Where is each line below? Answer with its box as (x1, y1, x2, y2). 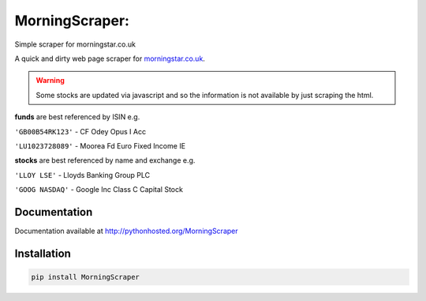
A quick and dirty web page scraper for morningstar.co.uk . (14, 54, 205, 63)
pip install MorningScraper (31, 273, 140, 281)
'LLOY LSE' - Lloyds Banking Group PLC (14, 170, 151, 179)
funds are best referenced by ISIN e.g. (14, 112, 140, 122)
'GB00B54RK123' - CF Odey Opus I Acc (14, 126, 146, 136)
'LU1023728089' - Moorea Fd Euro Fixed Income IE (14, 141, 185, 150)
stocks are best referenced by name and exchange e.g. (14, 156, 196, 165)
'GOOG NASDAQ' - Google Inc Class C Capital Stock (14, 185, 183, 194)
